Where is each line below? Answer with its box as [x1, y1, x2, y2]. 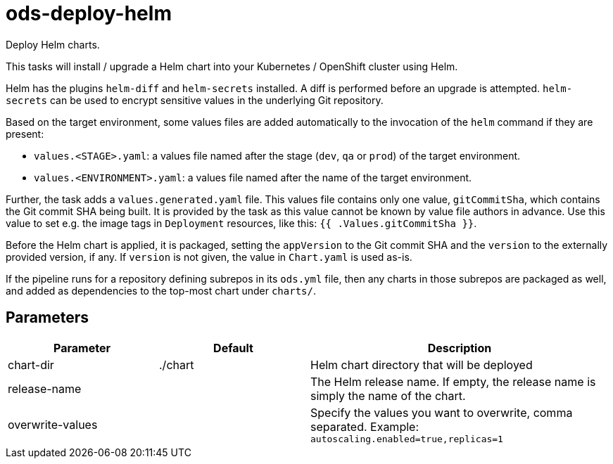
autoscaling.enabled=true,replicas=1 [310, 433, 503, 444]
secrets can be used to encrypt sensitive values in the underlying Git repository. [6, 94, 384, 106]
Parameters [6, 309, 89, 327]
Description [427, 340, 492, 355]
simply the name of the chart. [310, 388, 466, 403]
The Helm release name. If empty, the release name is [310, 374, 596, 389]
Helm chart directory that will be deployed [310, 357, 533, 372]
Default [213, 340, 253, 355]
